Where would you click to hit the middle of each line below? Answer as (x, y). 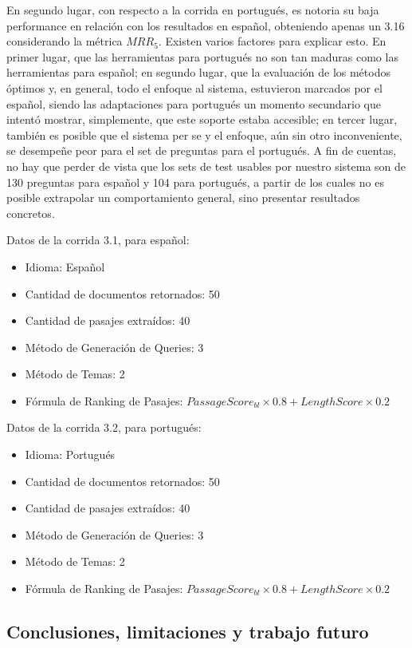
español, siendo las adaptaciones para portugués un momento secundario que (194, 103)
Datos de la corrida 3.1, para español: (98, 240)
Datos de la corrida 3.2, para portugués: (104, 427)
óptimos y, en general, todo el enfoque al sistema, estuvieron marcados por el (194, 87)
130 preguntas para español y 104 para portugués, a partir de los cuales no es (195, 182)
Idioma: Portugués (70, 454)
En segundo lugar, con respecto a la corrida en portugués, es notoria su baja (193, 10)
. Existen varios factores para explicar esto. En (272, 41)
